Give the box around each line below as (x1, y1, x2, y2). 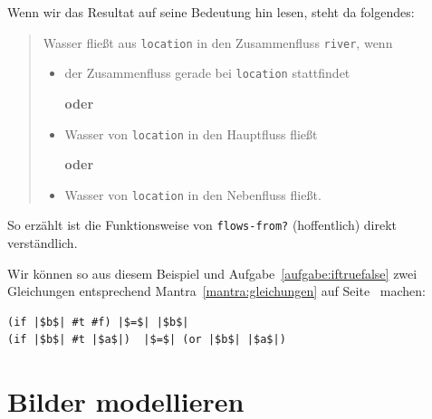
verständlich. (7, 233, 78, 252)
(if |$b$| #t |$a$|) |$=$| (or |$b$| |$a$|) (7, 333, 286, 347)
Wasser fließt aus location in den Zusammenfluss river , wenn (43, 33, 393, 52)
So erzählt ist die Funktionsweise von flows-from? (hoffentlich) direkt (7, 215, 398, 234)
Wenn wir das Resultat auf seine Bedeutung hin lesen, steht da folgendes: (7, 3, 415, 21)
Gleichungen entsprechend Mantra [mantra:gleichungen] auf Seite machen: (7, 281, 426, 300)
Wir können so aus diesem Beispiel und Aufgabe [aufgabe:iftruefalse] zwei (7, 263, 418, 282)
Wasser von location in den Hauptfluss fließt (64, 124, 318, 143)
